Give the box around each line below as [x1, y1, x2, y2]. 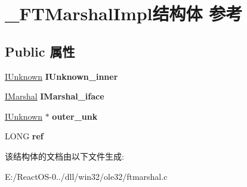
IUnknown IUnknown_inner [5, 70, 118, 82]
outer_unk [52, 110, 98, 122]
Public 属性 [5, 42, 75, 60]
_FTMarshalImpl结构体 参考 [5, 1, 243, 26]
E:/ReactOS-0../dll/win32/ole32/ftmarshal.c [5, 170, 168, 182]
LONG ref [5, 130, 44, 142]
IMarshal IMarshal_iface [5, 90, 104, 102]
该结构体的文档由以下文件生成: [5, 149, 124, 162]
